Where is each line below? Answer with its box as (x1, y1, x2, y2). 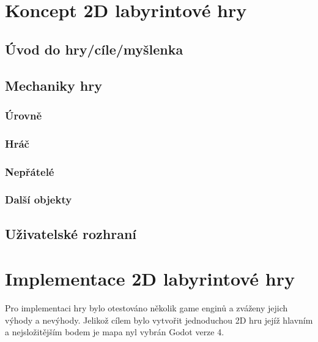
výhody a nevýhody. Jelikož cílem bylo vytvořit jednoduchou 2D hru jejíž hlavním (5, 313, 313, 326)
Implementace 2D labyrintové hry (5, 266, 295, 291)
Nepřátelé (5, 164, 54, 179)
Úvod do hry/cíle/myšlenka (5, 39, 183, 58)
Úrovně (5, 107, 42, 123)
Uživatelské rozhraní (5, 224, 137, 243)
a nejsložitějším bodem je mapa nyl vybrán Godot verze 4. (5, 325, 224, 338)
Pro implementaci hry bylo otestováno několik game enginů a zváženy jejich (5, 302, 288, 314)
